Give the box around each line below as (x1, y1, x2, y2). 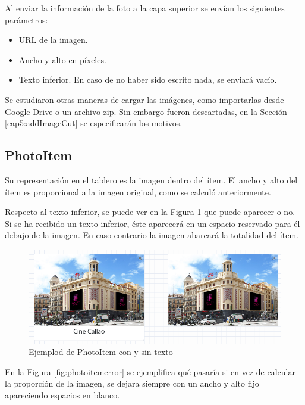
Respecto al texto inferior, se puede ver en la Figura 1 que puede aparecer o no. (5, 205, 295, 218)
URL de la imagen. (18, 33, 88, 46)
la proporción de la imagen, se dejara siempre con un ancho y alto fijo (5, 377, 259, 390)
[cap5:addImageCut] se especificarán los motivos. (5, 117, 183, 129)
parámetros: (5, 13, 48, 26)
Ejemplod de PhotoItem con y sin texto (29, 345, 173, 358)
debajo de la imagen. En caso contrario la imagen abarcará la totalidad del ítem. (5, 229, 298, 241)
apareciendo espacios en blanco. (5, 389, 120, 401)
